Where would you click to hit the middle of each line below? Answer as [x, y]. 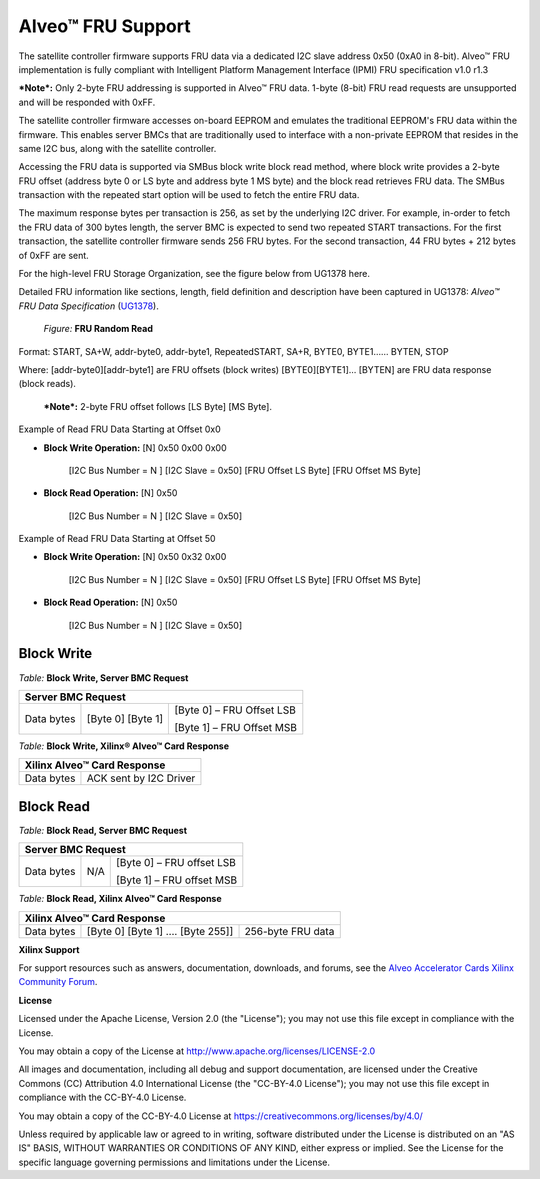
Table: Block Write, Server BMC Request [103, 677]
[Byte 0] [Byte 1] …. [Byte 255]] [160, 931]
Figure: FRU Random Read [98, 329]
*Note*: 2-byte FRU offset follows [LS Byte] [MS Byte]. [157, 406]
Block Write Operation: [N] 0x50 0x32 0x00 [135, 557]
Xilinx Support [49, 949]
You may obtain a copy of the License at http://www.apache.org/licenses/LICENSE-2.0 [197, 1051]
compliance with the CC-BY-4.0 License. [102, 1097]
